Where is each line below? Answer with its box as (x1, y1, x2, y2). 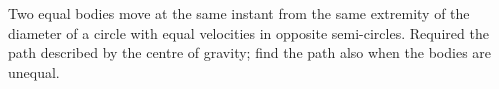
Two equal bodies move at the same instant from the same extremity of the (8, 3, 470, 23)
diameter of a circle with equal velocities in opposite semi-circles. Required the (8, 22, 489, 43)
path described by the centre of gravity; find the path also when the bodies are (8, 42, 492, 63)
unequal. (8, 61, 60, 82)
